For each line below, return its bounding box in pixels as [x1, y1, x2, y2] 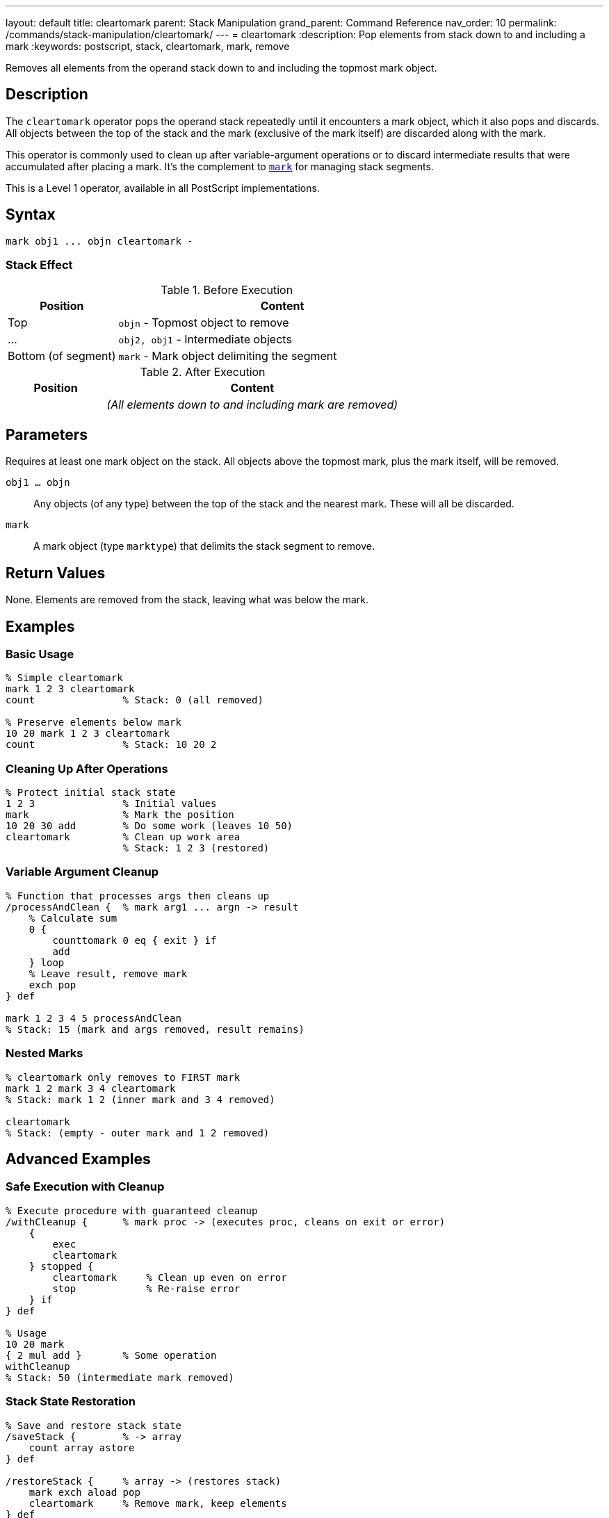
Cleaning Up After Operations [6, 761, 168, 776]
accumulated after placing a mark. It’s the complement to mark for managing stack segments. [6, 160, 434, 172]
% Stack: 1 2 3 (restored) [122, 842, 270, 854]
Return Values [6, 564, 106, 582]
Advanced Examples [6, 1150, 151, 1168]
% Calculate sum [29, 912, 117, 924]
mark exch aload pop [29, 1486, 140, 1498]
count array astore [29, 1442, 135, 1453]
